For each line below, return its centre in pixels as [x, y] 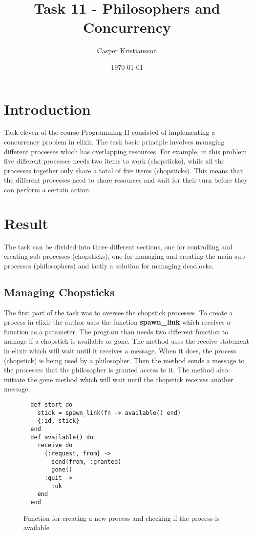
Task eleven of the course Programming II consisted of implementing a [110, 132]
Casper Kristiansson [127, 51]
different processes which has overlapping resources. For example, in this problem [126, 151]
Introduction [47, 109]
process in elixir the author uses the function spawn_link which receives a [117, 322]
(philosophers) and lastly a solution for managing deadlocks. [124, 265]
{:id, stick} [58, 421]
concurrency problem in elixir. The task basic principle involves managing [114, 142]
